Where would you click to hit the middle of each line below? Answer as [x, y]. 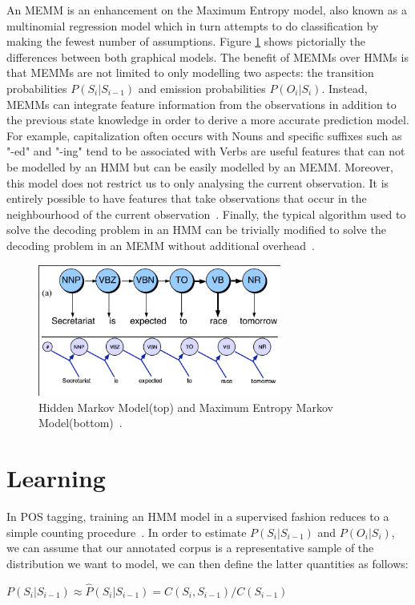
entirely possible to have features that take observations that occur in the [187, 198]
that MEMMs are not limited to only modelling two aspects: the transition [190, 73]
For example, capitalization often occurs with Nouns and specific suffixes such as [204, 135]
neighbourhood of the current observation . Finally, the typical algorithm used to [206, 214]
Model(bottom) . [81, 423]
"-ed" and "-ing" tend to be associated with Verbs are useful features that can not [206, 151]
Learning [56, 478]
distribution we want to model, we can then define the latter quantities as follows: [207, 563]
